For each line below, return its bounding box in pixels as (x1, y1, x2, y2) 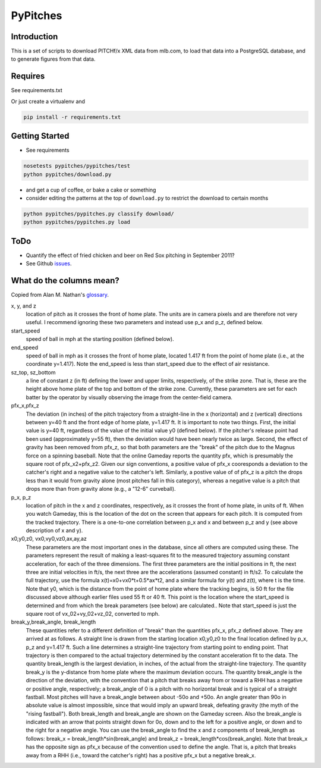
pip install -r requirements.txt (23, 114, 121, 120)
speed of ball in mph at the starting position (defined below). (26, 336, 175, 343)
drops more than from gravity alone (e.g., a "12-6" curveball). (26, 485, 176, 493)
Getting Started (11, 131, 70, 141)
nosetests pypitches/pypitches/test (23, 162, 131, 170)
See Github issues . (26, 260, 72, 267)
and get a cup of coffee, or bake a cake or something (26, 186, 156, 193)
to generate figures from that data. (11, 55, 96, 62)
